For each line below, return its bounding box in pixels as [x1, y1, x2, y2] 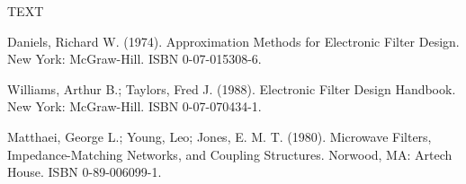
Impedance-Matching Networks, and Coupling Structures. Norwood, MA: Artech [7, 145, 453, 163]
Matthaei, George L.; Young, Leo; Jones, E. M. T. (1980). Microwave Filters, [7, 127, 432, 145]
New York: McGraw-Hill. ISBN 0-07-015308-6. [7, 49, 262, 68]
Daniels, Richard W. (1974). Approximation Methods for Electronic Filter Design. [7, 31, 460, 50]
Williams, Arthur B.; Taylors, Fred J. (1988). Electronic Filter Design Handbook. [7, 79, 456, 98]
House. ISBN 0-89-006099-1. [7, 162, 162, 181]
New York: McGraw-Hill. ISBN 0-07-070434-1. [7, 97, 262, 116]
